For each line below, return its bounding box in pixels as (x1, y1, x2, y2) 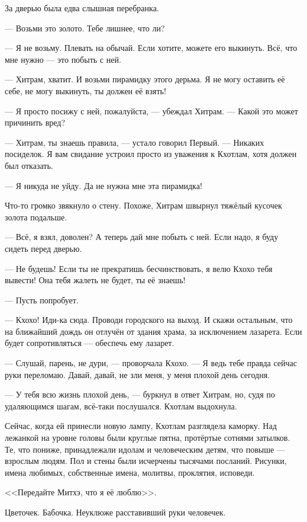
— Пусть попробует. (5, 293, 79, 306)
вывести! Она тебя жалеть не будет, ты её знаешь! (5, 274, 186, 286)
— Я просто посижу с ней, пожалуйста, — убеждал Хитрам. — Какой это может (5, 104, 298, 117)
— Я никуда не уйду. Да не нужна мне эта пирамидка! (5, 179, 202, 191)
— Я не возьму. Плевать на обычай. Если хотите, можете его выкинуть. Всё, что (5, 41, 298, 54)
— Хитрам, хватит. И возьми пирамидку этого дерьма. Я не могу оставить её (5, 73, 285, 85)
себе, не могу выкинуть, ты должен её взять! (5, 84, 166, 97)
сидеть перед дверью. (5, 242, 82, 254)
